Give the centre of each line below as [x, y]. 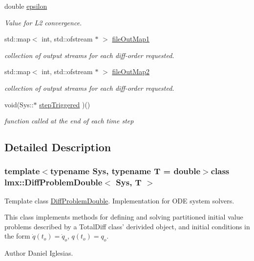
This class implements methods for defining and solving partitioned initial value [124, 217]
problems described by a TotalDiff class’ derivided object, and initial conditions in [127, 226]
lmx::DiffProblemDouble [53, 182]
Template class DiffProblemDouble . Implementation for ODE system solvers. [119, 200]
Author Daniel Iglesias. [39, 253]
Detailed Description [58, 147]
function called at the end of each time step [69, 121]
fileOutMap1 [131, 39]
